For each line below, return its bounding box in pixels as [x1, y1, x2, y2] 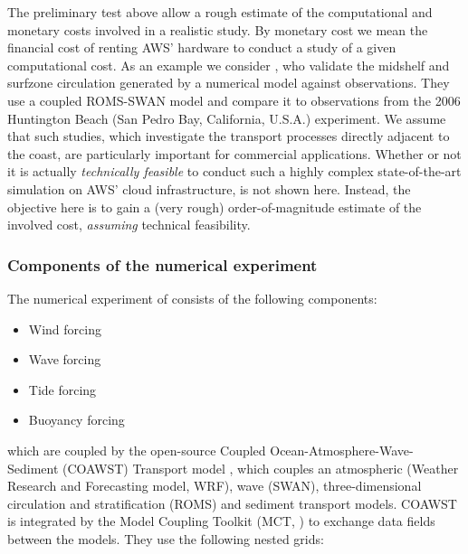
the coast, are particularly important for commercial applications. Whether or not [7, 144, 462, 163]
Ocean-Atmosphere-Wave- [270, 440, 414, 459]
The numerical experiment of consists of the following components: [7, 288, 377, 307]
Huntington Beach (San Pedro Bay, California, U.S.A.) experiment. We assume [7, 108, 446, 127]
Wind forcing [28, 319, 101, 338]
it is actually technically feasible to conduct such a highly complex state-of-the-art [7, 162, 462, 181]
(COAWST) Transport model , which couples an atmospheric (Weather [62, 458, 459, 477]
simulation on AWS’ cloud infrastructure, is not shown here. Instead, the [7, 179, 411, 198]
